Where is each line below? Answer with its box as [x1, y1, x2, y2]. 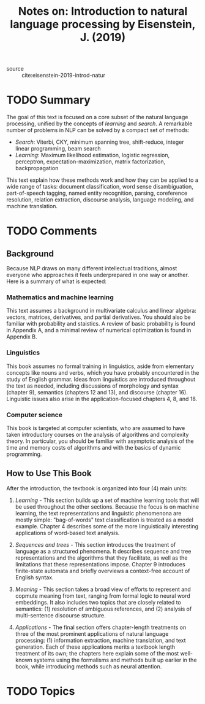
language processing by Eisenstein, [10, 17, 196, 31]
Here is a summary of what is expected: [6, 278, 107, 285]
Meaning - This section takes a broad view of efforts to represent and [15, 585, 191, 593]
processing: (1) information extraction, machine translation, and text [15, 636, 186, 644]
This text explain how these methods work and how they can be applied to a [6, 176, 199, 184]
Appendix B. [6, 333, 37, 340]
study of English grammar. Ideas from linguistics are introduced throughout [6, 375, 196, 383]
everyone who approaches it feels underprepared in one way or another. [6, 272, 190, 279]
